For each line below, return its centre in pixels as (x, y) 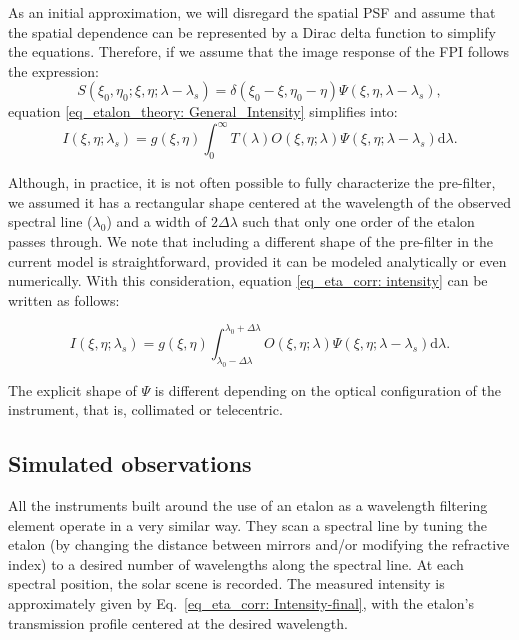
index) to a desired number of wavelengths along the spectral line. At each (236, 563)
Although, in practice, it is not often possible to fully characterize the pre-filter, (252, 182)
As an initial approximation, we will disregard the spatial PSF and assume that (252, 12)
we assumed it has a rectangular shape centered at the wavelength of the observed (259, 201)
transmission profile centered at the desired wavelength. (178, 622)
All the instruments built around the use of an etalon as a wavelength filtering (248, 505)
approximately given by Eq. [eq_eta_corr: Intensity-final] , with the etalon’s (241, 603)
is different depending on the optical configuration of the (328, 389)
